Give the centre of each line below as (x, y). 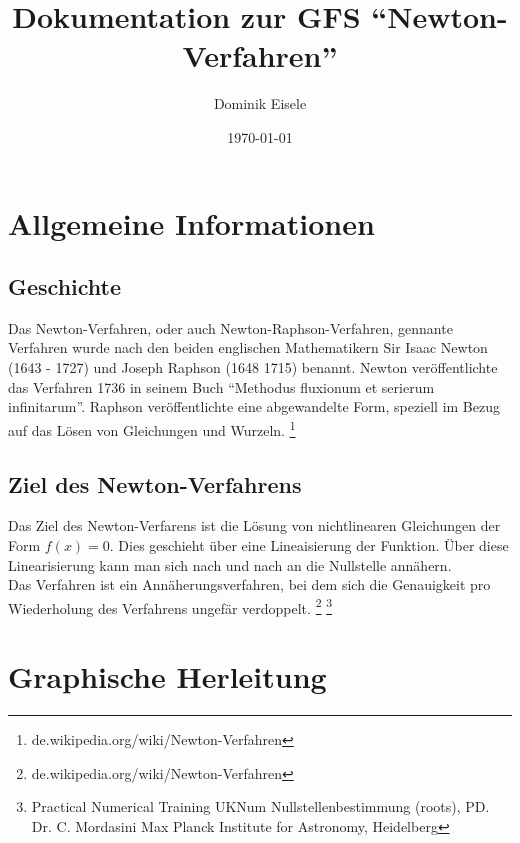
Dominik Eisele (260, 103)
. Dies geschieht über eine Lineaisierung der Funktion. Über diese (309, 544)
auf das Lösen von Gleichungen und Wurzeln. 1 (152, 428)
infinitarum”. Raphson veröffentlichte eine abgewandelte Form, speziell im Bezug (254, 406)
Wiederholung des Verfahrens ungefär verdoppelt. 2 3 (170, 606)
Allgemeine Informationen (191, 222)
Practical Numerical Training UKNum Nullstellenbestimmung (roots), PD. (260, 806)
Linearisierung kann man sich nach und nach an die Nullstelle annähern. (230, 564)
